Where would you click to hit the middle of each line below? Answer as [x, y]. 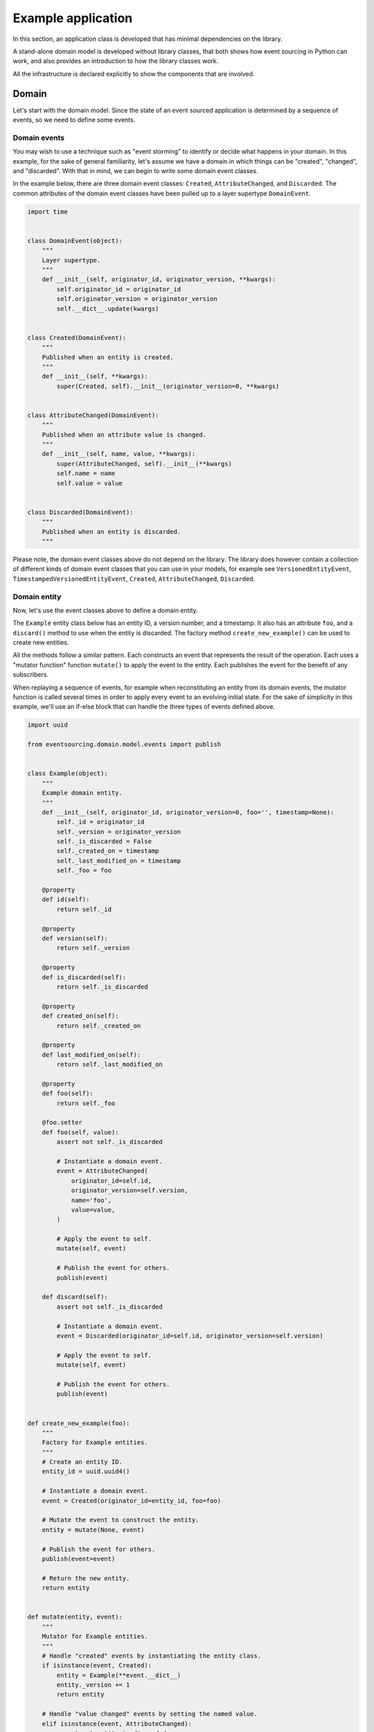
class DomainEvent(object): [75, 240]
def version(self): [75, 938]
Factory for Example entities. [95, 1442]
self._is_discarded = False [104, 841]
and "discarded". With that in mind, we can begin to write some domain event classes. [136, 170]
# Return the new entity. [86, 1578]
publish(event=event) [79, 1558]
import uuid [48, 725]
